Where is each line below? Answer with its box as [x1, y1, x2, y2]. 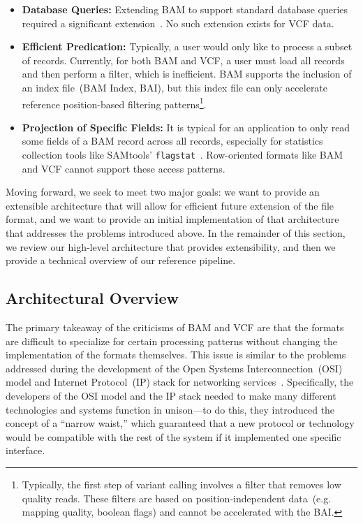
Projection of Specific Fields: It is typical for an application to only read [22, 119, 350, 134]
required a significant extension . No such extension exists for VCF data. [22, 15, 334, 30]
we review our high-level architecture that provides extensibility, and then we [6, 239, 336, 254]
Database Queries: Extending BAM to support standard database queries [22, 2, 348, 16]
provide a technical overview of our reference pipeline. [6, 253, 236, 268]
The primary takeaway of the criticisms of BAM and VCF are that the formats [6, 320, 344, 335]
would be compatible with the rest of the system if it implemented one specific [6, 429, 341, 444]
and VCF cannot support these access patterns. [22, 161, 225, 175]
